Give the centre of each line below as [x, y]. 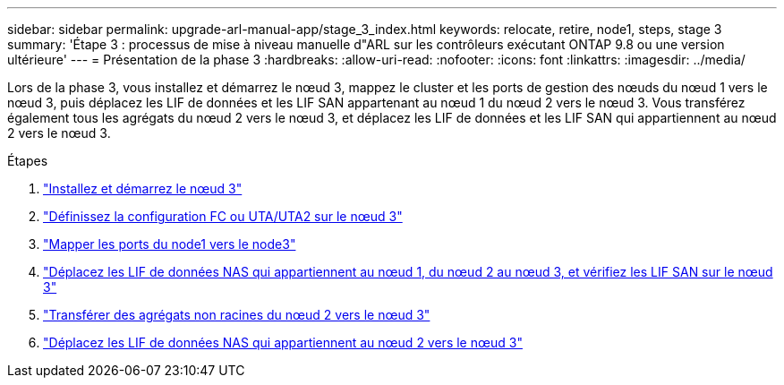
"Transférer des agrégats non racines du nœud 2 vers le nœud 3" [237, 315]
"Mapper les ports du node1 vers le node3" [170, 244]
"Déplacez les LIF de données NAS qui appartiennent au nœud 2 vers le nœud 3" [283, 342]
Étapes [28, 161]
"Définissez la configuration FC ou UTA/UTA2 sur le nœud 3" [223, 216]
